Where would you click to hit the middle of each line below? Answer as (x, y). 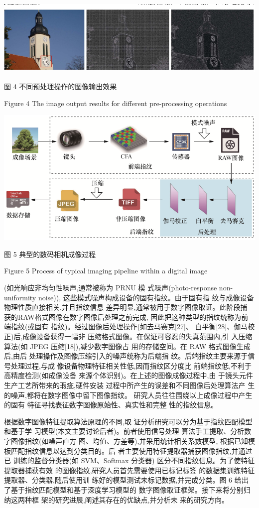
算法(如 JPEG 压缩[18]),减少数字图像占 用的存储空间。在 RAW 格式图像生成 (127, 346)
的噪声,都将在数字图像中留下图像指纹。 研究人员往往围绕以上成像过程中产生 (128, 395)
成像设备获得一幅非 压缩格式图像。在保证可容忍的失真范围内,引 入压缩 (137, 336)
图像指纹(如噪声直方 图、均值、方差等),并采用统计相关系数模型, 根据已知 (129, 441)
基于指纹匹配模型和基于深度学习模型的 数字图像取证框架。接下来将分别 (127, 489)
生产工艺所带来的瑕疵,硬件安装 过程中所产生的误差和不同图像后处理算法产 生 (129, 385)
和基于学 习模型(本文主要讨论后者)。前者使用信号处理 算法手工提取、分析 (124, 431)
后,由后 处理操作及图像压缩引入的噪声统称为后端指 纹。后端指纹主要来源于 (126, 356)
